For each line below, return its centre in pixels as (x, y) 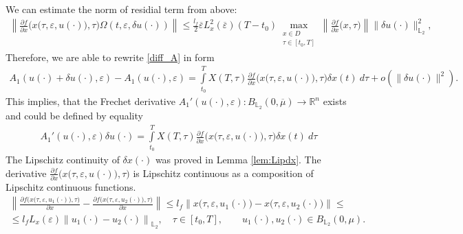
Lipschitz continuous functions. (71, 186)
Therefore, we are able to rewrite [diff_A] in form (110, 57)
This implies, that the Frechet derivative (90, 101)
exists (335, 101)
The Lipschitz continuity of (63, 160)
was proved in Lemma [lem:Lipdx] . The (238, 160)
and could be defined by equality (74, 115)
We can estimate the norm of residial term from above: (121, 9)
